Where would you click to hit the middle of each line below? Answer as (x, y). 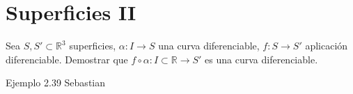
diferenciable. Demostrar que (67, 59)
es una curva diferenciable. (261, 59)
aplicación (327, 46)
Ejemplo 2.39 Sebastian (56, 83)
